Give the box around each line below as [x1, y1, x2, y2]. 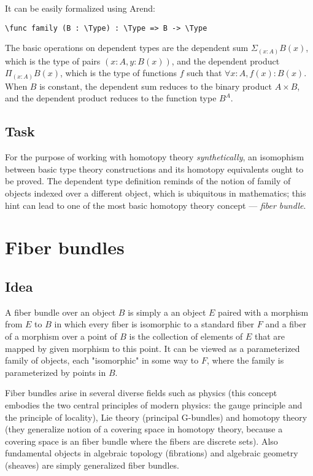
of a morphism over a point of [5, 330, 117, 342]
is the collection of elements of [129, 330, 243, 342]
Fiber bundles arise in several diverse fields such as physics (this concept [5, 386, 277, 399]
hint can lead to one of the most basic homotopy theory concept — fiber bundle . [5, 198, 306, 211]
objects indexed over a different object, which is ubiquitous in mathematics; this [5, 187, 306, 200]
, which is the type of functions [60, 66, 177, 79]
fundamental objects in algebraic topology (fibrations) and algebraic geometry [5, 447, 298, 459]
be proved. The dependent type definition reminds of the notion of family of [5, 174, 291, 187]
